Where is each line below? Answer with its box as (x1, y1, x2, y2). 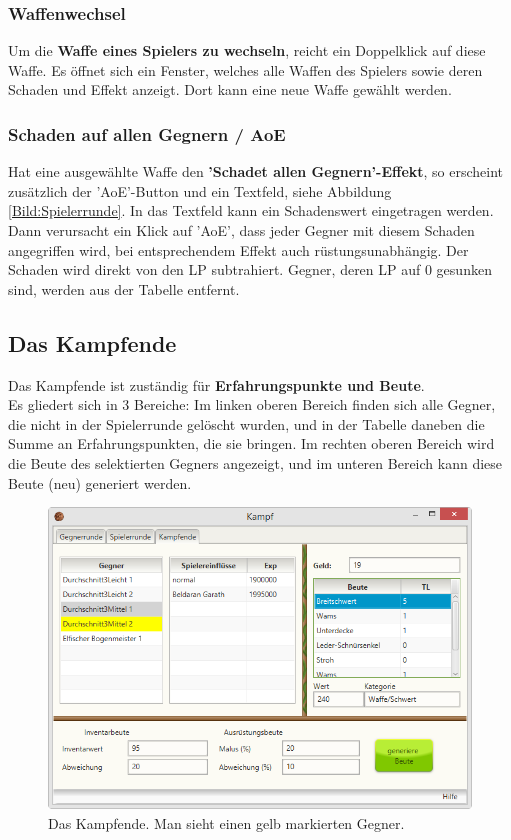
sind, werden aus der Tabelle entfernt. (8, 278, 240, 299)
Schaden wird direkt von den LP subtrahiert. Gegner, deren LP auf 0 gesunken (8, 259, 492, 280)
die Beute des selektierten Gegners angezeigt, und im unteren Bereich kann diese (8, 452, 503, 473)
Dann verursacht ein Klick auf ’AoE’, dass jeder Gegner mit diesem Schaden (8, 220, 475, 240)
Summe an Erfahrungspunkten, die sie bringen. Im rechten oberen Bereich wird (8, 433, 495, 454)
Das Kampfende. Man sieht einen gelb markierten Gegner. (48, 812, 405, 833)
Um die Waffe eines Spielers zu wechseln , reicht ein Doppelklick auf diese (8, 40, 486, 61)
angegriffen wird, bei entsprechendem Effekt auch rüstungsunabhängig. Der (8, 239, 469, 260)
